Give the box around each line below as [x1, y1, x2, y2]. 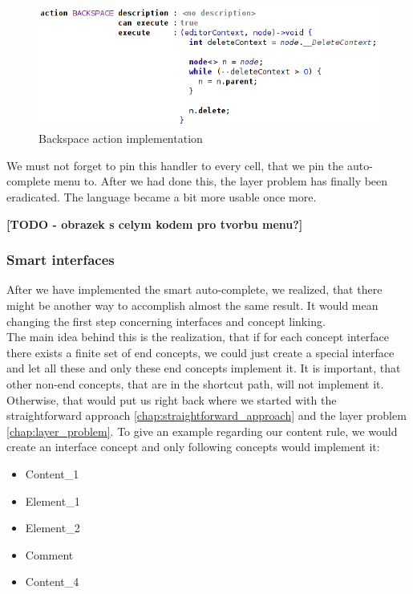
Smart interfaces [6, 250, 115, 270]
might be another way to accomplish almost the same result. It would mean [6, 296, 379, 313]
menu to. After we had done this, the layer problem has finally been [54, 173, 388, 189]
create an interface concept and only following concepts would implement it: [6, 438, 380, 455]
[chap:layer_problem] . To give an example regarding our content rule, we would [6, 422, 398, 439]
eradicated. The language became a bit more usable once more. [6, 188, 317, 205]
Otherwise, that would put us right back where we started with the [6, 391, 337, 408]
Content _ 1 [25, 465, 79, 482]
